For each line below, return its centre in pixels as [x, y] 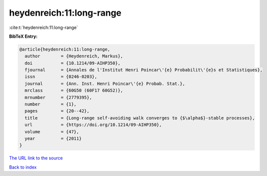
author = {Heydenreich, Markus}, [74, 56]
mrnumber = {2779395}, [58, 97]
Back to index [23, 167]
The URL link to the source [36, 158]
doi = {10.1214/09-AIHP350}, [73, 63]
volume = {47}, [52, 132]
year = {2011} [53, 138]
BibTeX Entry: [23, 36]
